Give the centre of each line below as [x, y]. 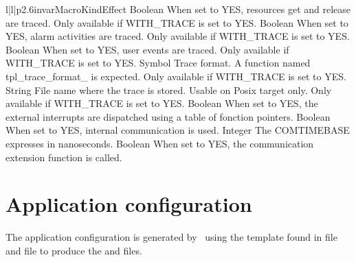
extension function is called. [64, 157]
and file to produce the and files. [74, 250]
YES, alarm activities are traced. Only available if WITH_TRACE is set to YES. [178, 36]
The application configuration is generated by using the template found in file [171, 237]
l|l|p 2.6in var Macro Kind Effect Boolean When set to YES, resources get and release [178, 9]
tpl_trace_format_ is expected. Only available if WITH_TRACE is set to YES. [176, 76]
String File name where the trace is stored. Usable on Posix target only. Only [169, 90]
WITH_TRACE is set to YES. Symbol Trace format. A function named [158, 63]
